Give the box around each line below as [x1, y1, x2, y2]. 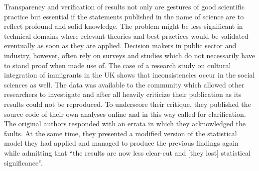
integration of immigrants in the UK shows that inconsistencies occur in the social [4, 70, 255, 80]
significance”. [4, 157, 43, 168]
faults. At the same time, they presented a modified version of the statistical [4, 128, 237, 138]
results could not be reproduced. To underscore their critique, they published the [4, 98, 251, 109]
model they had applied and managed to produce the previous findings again [4, 138, 239, 148]
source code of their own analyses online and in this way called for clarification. [4, 108, 246, 119]
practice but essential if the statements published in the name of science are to [4, 11, 244, 21]
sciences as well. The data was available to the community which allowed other [4, 79, 245, 89]
